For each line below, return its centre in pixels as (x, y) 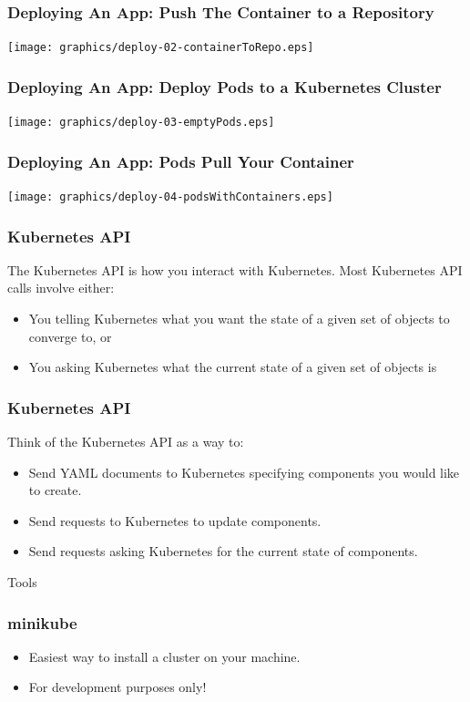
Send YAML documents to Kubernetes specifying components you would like (244, 472)
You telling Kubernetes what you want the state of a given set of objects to (239, 319)
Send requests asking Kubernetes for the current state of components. (223, 551)
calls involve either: (61, 288)
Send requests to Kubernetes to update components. (175, 520)
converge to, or (70, 336)
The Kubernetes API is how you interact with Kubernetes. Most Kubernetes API (235, 269)
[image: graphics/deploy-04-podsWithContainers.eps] (170, 196)
